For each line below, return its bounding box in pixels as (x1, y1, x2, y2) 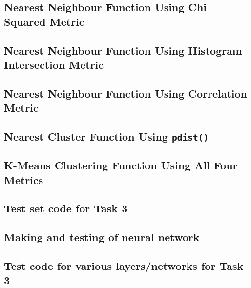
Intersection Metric (4, 57, 104, 72)
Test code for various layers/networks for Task (4, 258, 244, 273)
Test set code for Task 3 (4, 201, 128, 216)
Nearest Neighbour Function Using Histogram (4, 42, 242, 58)
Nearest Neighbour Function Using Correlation (4, 85, 248, 101)
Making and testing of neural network (4, 229, 200, 245)
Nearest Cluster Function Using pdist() (4, 128, 209, 144)
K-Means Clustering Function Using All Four (4, 158, 238, 173)
